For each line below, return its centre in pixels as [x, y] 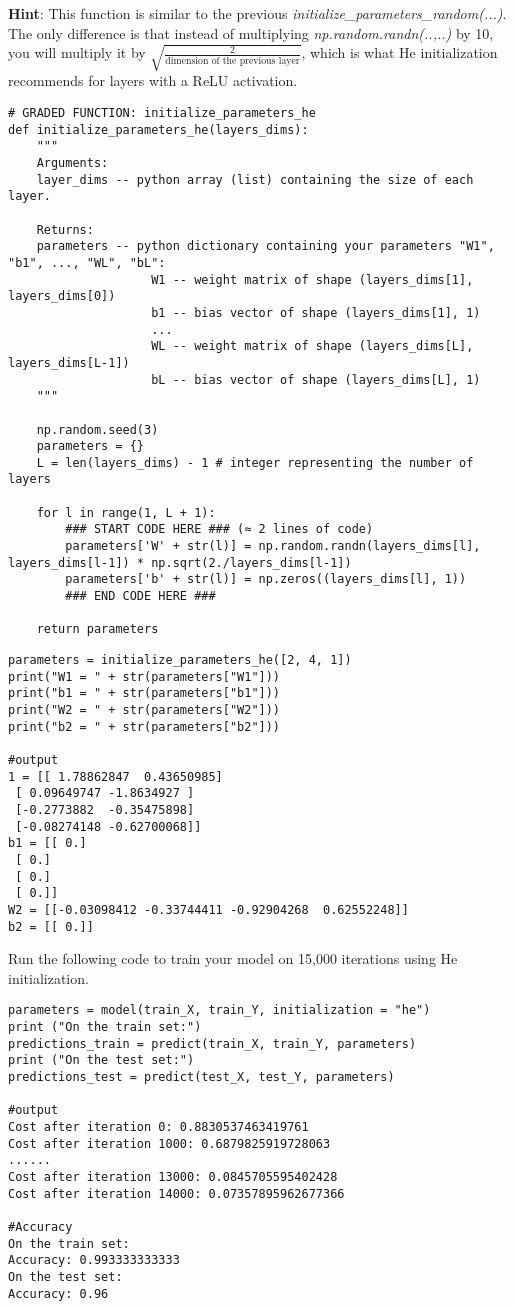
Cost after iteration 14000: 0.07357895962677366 [176, 1193]
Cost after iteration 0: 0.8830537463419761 [158, 1126]
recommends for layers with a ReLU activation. [153, 80]
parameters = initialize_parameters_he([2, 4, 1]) [180, 660]
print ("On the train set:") [105, 1027]
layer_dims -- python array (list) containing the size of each [255, 179]
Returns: [65, 229]
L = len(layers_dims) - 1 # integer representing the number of [255, 462]
